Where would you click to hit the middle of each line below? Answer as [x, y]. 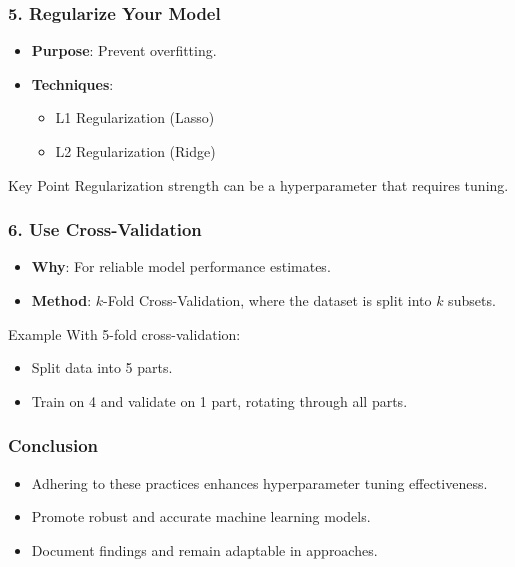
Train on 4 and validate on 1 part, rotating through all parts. [219, 400]
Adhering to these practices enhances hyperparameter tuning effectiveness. [259, 482]
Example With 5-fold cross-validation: [124, 333]
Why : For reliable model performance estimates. [181, 266]
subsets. [472, 300]
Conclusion [53, 445]
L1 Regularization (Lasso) [135, 117]
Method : [61, 300]
